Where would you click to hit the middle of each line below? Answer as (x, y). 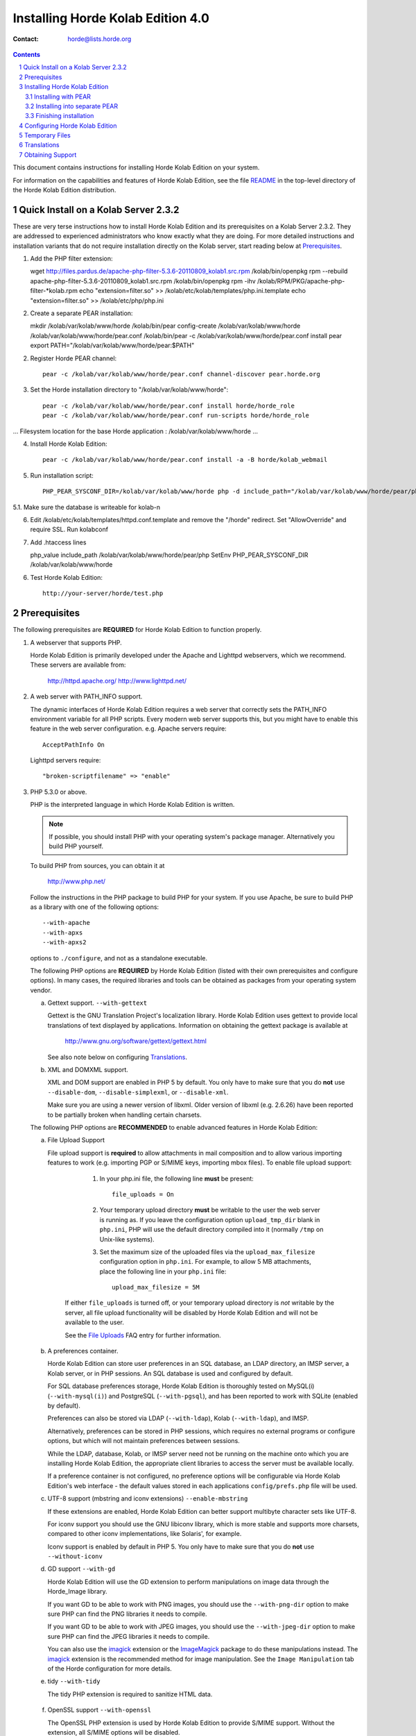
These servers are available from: (78, 665)
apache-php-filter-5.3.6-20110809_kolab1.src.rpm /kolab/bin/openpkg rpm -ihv (143, 281)
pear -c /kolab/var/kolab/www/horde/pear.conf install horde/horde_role (168, 406)
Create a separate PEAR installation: (81, 313)
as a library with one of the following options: (95, 907)
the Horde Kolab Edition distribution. (64, 190)
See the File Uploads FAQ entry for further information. (143, 1335)
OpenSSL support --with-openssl (99, 1710)
